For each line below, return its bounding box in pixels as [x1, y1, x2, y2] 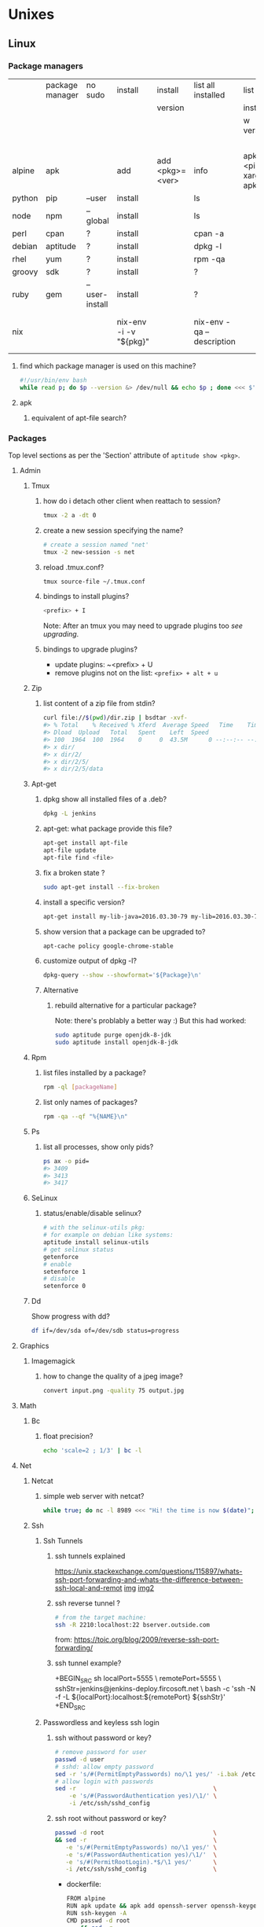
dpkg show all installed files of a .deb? [42, 795, 167, 804]
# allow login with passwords [54, 1778, 154, 1786]
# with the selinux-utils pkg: [42, 1224, 145, 1231]
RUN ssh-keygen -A [66, 1910, 127, 1918]
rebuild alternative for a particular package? [54, 1000, 196, 1011]
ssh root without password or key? [54, 1814, 167, 1823]
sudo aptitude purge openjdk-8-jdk [54, 1031, 171, 1039]
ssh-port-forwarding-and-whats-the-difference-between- [54, 1574, 244, 1584]
